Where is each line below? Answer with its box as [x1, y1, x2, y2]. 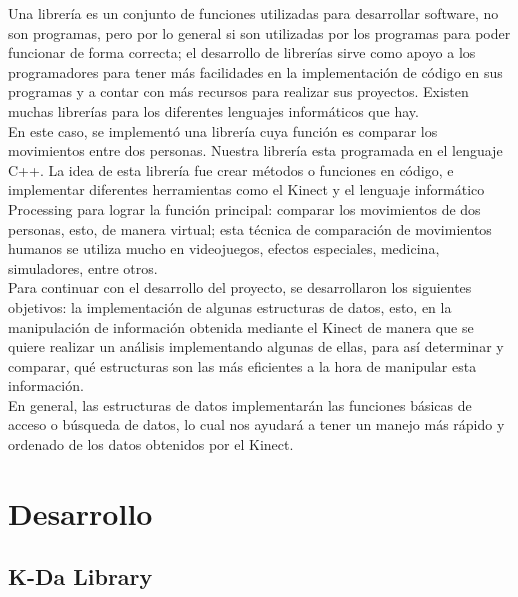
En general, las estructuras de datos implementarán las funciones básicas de [8, 394, 472, 415]
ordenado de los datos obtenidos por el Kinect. [8, 434, 294, 455]
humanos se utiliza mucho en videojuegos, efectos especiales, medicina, [8, 238, 440, 259]
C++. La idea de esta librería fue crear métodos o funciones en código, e [8, 159, 454, 180]
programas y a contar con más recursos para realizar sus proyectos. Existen [8, 81, 469, 102]
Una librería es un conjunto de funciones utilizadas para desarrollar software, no [8, 3, 499, 23]
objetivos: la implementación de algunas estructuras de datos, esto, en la [8, 296, 452, 317]
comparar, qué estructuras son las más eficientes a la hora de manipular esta [8, 355, 477, 376]
